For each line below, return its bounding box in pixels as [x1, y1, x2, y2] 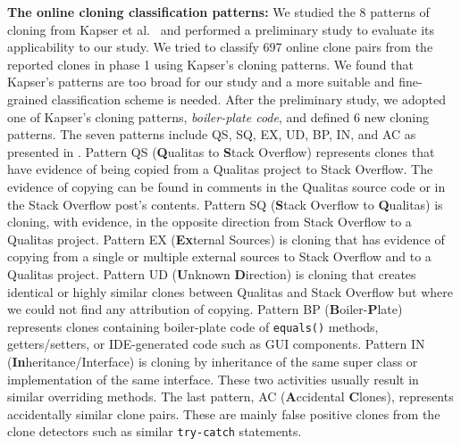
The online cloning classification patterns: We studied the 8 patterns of [7, 3, 430, 21]
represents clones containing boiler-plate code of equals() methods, [7, 317, 379, 335]
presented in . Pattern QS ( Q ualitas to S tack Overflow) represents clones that [7, 142, 435, 161]
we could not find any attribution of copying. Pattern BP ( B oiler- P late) [7, 300, 403, 318]
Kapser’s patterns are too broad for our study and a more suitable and [7, 72, 395, 91]
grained [7, 89, 48, 108]
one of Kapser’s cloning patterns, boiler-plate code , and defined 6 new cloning [7, 107, 429, 126]
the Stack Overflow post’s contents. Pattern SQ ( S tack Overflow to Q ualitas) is [7, 194, 443, 213]
